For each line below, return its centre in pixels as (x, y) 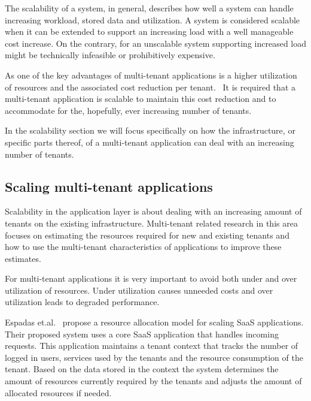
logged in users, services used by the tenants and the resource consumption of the (154, 357)
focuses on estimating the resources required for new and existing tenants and (147, 235)
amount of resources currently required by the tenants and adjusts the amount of (153, 381)
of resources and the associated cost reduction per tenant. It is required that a (150, 87)
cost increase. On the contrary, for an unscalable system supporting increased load (155, 43)
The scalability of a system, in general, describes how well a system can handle (149, 8)
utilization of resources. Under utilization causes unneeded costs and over (139, 290)
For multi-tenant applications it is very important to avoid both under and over (151, 278)
